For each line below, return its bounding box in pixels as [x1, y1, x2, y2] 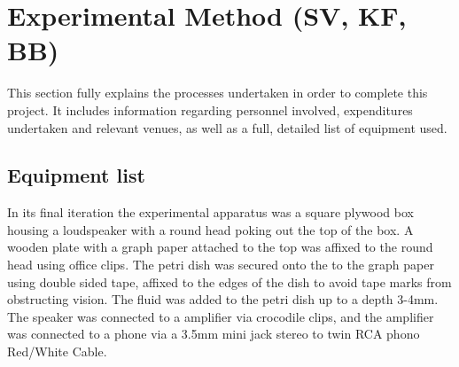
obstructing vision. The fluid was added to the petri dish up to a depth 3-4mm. [7, 290, 439, 308]
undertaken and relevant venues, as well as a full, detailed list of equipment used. [7, 118, 447, 137]
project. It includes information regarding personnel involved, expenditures [7, 100, 413, 119]
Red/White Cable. [7, 342, 107, 361]
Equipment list [7, 161, 145, 189]
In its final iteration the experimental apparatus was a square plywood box [7, 203, 414, 222]
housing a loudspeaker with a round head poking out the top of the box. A [7, 220, 414, 238]
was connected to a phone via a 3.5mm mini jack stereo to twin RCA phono [7, 324, 420, 343]
